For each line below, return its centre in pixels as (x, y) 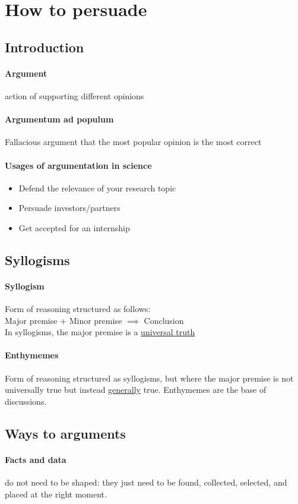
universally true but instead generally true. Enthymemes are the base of (136, 390)
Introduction (45, 47)
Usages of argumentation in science (78, 165)
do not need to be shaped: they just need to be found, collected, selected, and (146, 482)
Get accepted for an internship (74, 227)
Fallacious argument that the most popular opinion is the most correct (133, 142)
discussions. (26, 401)
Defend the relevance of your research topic (97, 188)
